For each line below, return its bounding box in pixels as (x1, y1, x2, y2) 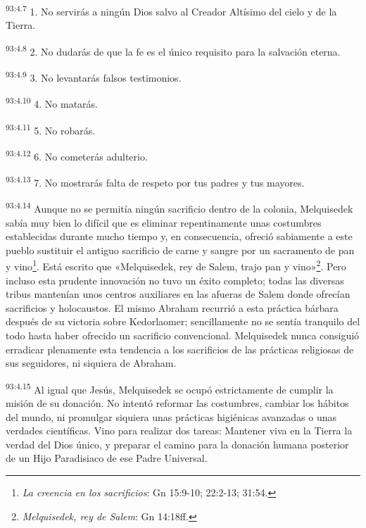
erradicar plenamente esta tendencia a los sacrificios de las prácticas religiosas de (6, 341, 354, 356)
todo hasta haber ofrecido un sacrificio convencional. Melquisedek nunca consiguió (6, 328, 360, 342)
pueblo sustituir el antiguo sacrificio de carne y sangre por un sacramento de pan (6, 242, 355, 257)
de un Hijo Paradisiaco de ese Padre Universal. (6, 451, 208, 465)
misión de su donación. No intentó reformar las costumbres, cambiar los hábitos (6, 396, 349, 410)
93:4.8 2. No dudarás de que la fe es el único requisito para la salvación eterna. (6, 42, 341, 58)
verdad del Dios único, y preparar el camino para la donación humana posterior (6, 436, 349, 451)
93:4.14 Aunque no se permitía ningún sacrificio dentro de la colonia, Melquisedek (6, 199, 353, 215)
